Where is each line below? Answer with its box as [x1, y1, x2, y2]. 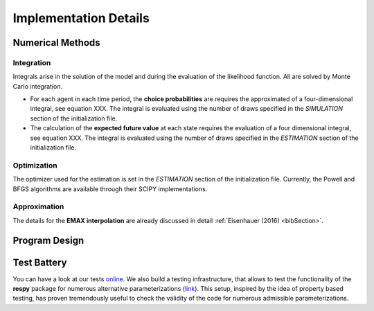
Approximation [12, 202, 64, 211]
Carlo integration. [12, 82, 62, 90]
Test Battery [12, 256, 67, 268]
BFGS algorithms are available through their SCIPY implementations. [12, 184, 208, 193]
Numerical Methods [12, 37, 100, 48]
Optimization [12, 160, 58, 170]
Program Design [12, 234, 84, 246]
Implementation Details [12, 10, 150, 26]
